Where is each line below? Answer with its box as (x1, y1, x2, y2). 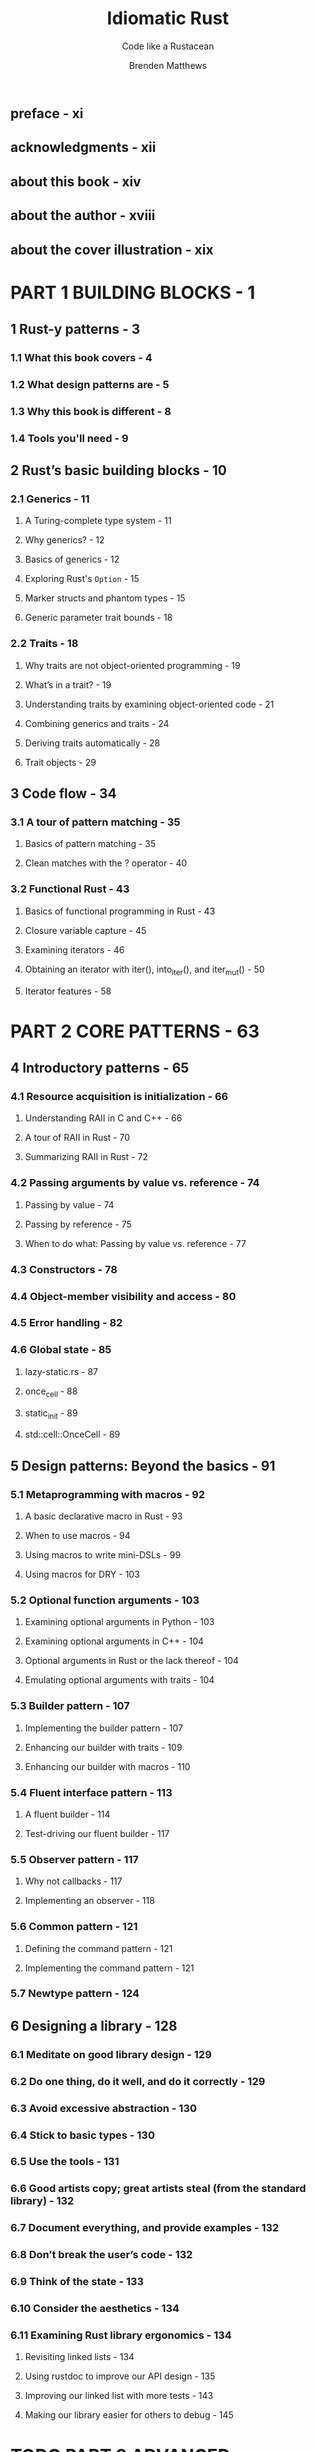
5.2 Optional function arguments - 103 (10, 1593, 200, 1607)
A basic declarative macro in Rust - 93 (24, 1510, 183, 1522)
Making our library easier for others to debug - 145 (24, 2409, 234, 2421)
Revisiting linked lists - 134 (24, 2351, 135, 2363)
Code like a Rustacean (121, 40, 215, 52)
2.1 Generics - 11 (10, 492, 90, 506)
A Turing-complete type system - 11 (24, 515, 172, 527)
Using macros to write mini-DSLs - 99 (24, 1549, 182, 1561)
